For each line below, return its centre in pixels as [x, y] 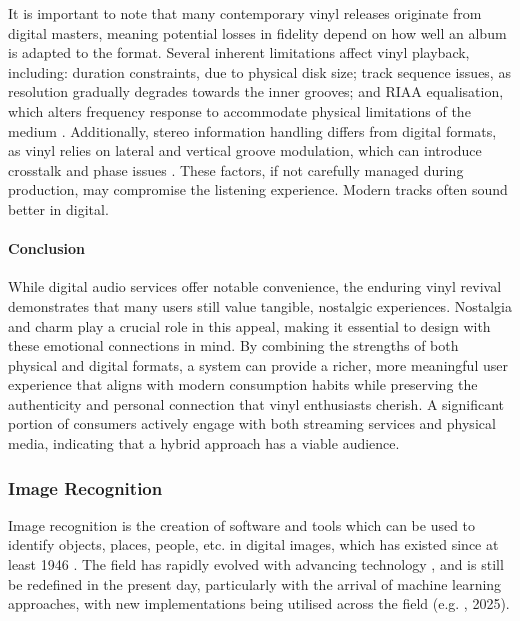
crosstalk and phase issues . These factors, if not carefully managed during [236, 169]
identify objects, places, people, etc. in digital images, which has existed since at [253, 544]
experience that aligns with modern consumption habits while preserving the [243, 384]
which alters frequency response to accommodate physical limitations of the [239, 110]
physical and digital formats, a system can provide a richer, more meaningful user [258, 364]
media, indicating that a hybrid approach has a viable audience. [204, 443]
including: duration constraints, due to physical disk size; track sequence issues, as [259, 71]
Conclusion [47, 248]
